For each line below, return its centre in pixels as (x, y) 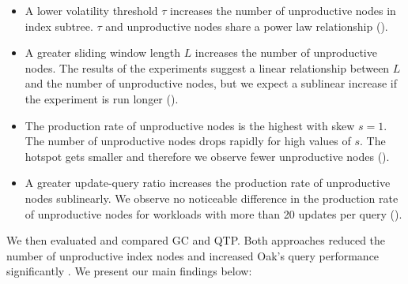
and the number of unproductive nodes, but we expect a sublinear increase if (211, 83)
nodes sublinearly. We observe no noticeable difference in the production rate (212, 198)
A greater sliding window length (102, 52)
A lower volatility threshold (91, 10)
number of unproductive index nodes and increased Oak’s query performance (193, 255)
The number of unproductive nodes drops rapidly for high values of (188, 141)
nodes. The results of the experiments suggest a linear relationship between (207, 67)
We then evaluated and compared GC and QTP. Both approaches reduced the (196, 240)
